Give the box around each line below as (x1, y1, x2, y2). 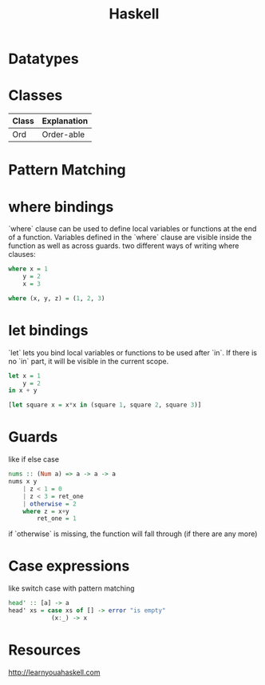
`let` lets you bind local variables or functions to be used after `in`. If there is (8, 347, 258, 357)
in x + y (8, 387, 38, 395)
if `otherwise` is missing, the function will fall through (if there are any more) (8, 529, 258, 539)
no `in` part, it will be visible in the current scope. (8, 356, 169, 366)
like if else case (8, 455, 60, 464)
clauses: (8, 250, 36, 259)
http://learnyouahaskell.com (8, 667, 101, 677)
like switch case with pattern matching (8, 583, 135, 593)
